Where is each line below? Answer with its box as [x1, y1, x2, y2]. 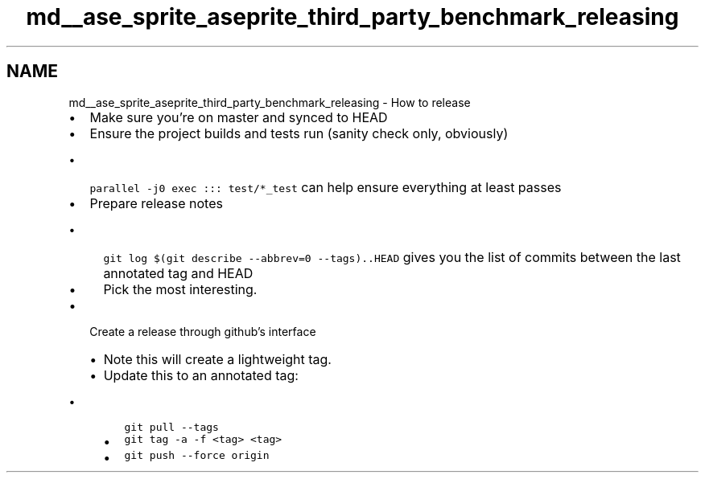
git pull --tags [124, 420, 219, 433]
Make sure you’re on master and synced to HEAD [89, 108, 388, 125]
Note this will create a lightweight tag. [103, 350, 332, 367]
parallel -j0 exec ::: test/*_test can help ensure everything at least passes [89, 178, 562, 195]
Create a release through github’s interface [89, 324, 316, 338]
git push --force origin [124, 448, 270, 461]
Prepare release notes [89, 194, 223, 211]
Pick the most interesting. [103, 280, 258, 297]
